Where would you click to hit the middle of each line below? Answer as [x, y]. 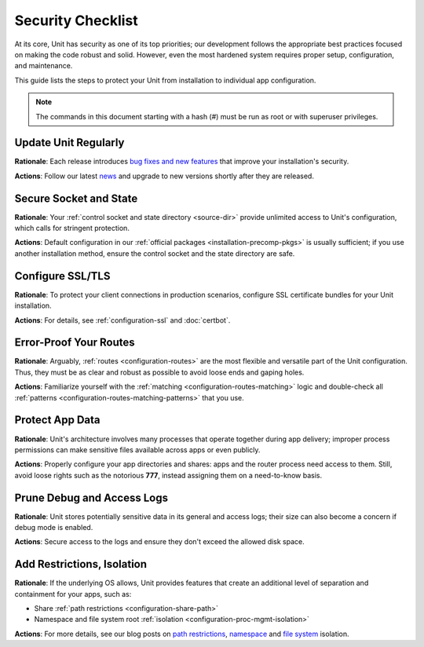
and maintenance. [44, 66]
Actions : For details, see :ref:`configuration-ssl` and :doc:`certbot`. [122, 320]
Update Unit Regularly [69, 143]
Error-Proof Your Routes [75, 343]
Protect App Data [58, 420]
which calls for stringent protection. [72, 228]
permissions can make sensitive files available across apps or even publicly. [137, 450]
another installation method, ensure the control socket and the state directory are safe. [155, 253]
